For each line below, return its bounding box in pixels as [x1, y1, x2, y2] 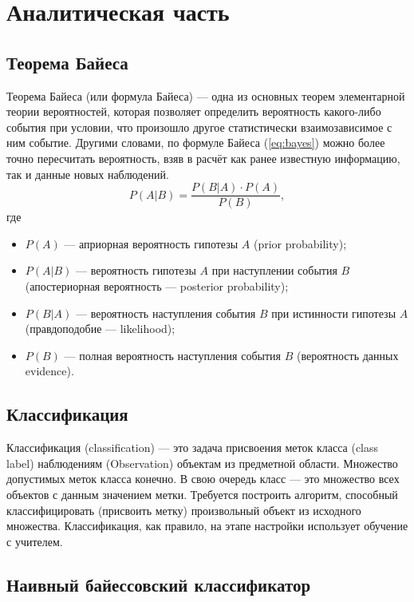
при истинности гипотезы [271, 304, 396, 321]
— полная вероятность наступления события [64, 347, 282, 363]
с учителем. [6, 533, 63, 549]
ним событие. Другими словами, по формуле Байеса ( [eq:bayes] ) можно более [6, 134, 385, 151]
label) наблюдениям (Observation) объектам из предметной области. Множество [6, 454, 398, 471]
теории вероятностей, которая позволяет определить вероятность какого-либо [6, 103, 381, 120]
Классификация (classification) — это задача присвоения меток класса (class [6, 439, 379, 456]
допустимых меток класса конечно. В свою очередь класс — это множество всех [6, 470, 400, 487]
